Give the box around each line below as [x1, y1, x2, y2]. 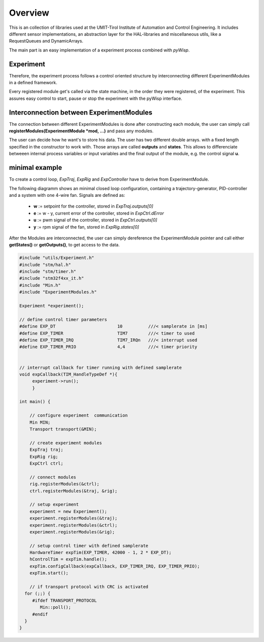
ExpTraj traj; [29, 447, 64, 452]
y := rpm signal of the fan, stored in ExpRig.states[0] [33, 224, 139, 230]
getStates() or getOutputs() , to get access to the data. [9, 242, 120, 248]
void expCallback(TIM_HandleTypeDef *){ [19, 371, 117, 377]
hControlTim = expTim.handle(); [29, 556, 108, 562]
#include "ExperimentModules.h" [19, 289, 97, 295]
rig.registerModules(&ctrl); [29, 481, 100, 487]
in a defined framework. [9, 80, 57, 86]
